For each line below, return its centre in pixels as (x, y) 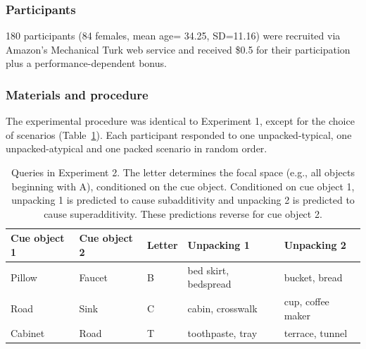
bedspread (209, 284)
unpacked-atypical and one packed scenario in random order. (137, 148)
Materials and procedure (77, 94)
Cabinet (28, 332)
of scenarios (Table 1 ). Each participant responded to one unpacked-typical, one (179, 134)
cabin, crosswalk (222, 308)
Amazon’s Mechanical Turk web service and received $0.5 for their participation (178, 49)
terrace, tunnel (316, 332)
